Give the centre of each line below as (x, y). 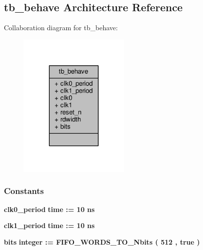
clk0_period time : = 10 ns (49, 209)
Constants (24, 191)
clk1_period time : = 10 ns (49, 225)
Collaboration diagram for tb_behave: (61, 28)
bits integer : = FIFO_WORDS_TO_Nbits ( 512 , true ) (102, 241)
